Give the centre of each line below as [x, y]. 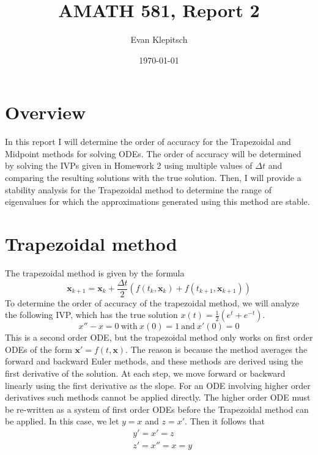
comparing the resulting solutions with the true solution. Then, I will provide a [153, 178]
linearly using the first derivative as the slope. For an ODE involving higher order [158, 385]
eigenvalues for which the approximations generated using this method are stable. [157, 202]
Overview [46, 112]
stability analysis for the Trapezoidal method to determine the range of [138, 189]
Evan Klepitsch [159, 39]
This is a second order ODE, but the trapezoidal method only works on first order [159, 337]
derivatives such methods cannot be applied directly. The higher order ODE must [158, 397]
